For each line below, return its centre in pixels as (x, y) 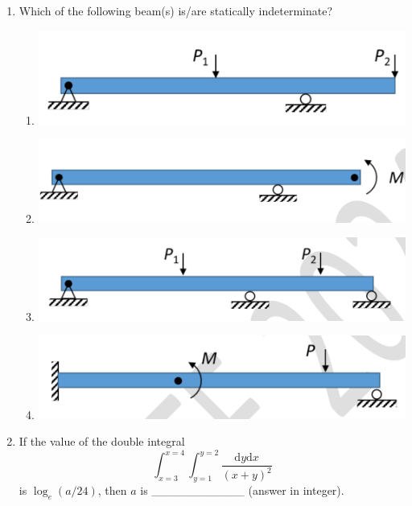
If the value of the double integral (102, 441)
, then (112, 490)
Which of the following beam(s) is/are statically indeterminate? (175, 10)
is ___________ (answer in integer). (242, 490)
